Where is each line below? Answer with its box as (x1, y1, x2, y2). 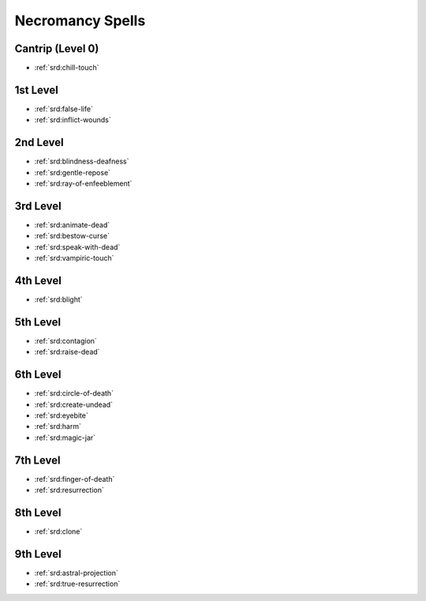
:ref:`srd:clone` (34, 527, 83, 536)
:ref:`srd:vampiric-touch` (34, 254, 114, 263)
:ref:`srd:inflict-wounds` (34, 115, 111, 125)
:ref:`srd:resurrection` (34, 486, 104, 495)
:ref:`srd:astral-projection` (34, 568, 118, 577)
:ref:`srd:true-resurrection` (34, 579, 121, 588)
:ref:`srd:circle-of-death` (34, 389, 114, 398)
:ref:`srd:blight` (34, 295, 83, 304)
